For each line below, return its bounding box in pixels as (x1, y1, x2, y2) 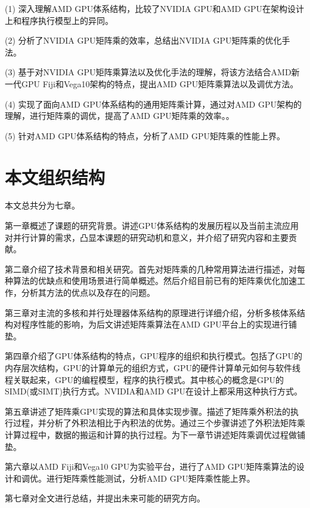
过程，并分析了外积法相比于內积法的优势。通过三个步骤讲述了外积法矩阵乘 (13, 417, 305, 429)
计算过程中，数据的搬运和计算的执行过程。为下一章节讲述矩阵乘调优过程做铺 (5, 428, 305, 440)
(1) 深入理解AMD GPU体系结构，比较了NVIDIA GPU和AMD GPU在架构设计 (5, 2, 304, 14)
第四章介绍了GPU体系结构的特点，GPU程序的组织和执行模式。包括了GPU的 (5, 350, 303, 362)
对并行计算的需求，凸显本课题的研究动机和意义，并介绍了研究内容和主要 (5, 231, 289, 243)
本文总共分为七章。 (5, 199, 80, 212)
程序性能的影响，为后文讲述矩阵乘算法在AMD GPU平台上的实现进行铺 (21, 318, 297, 330)
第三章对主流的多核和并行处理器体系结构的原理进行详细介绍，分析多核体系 (5, 306, 297, 319)
